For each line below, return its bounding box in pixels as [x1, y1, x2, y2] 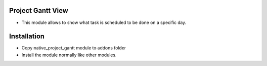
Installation [9, 32, 44, 41]
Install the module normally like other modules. [21, 52, 117, 58]
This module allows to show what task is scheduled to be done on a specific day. [21, 20, 186, 25]
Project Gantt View [9, 6, 69, 15]
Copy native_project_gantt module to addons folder [21, 45, 126, 51]
